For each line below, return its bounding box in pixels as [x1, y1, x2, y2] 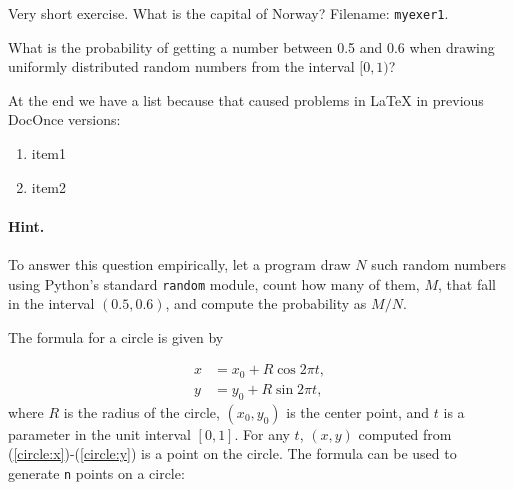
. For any [234, 423, 290, 444]
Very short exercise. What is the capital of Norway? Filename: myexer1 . [8, 3, 449, 23]
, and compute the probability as [165, 293, 367, 314]
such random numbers [371, 254, 507, 275]
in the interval [8, 293, 95, 314]
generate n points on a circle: [8, 462, 185, 483]
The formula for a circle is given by [8, 326, 224, 347]
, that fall [438, 273, 496, 294]
